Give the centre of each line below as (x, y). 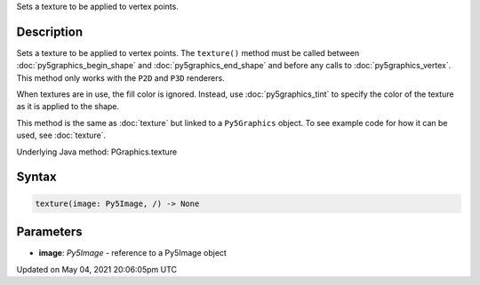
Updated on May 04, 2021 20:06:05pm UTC (97, 269)
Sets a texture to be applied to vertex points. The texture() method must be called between (188, 52)
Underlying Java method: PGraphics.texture (97, 152)
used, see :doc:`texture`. (61, 135)
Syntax (36, 177)
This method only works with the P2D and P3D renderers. (121, 78)
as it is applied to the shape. (68, 107)
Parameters (49, 232)
